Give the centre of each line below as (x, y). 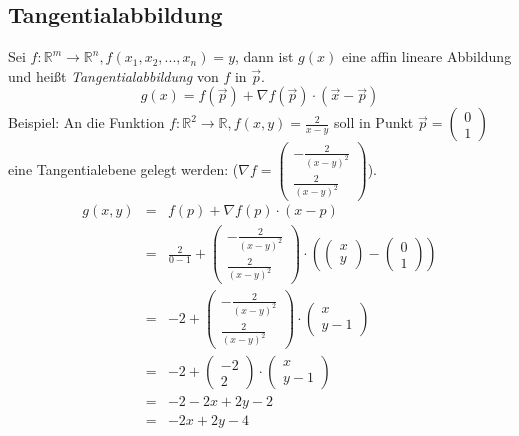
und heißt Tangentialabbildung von (113, 75)
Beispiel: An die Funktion (86, 122)
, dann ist (264, 56)
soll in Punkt (374, 122)
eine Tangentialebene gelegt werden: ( (123, 169)
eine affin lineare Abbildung (426, 56)
